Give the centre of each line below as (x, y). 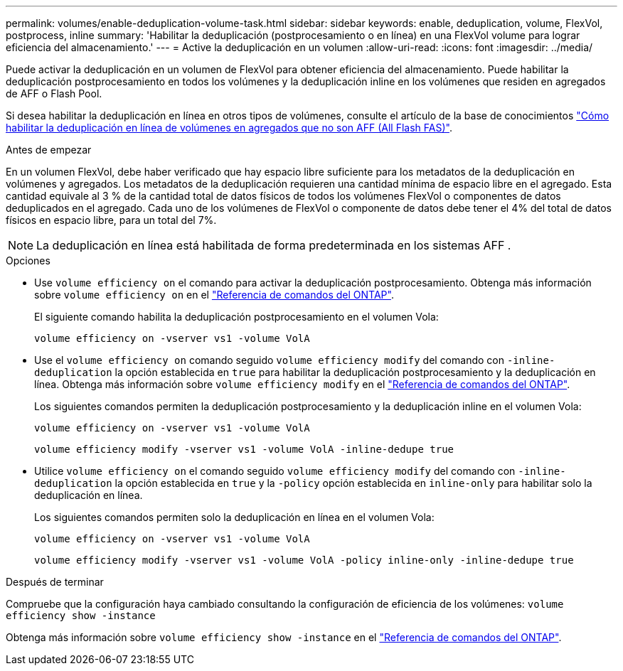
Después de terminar (55, 582)
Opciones (28, 261)
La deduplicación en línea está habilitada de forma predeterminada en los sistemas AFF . (274, 245)
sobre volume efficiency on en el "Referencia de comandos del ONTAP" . (214, 295)
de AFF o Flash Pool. (54, 93)
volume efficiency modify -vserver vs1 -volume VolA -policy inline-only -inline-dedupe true (304, 560)
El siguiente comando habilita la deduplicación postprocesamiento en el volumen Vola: (236, 317)
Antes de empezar (49, 150)
